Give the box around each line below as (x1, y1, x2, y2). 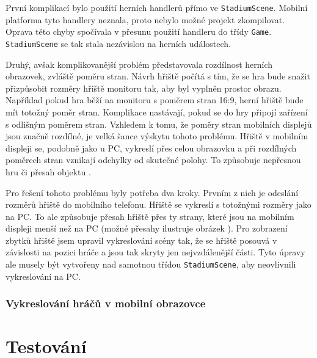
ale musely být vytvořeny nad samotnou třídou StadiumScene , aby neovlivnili (5, 258, 296, 271)
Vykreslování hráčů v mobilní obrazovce (5, 296, 206, 311)
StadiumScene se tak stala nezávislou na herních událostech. (5, 37, 231, 49)
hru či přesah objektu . (5, 165, 91, 178)
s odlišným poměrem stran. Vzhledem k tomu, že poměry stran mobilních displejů (5, 117, 312, 130)
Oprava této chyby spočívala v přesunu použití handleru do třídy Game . (5, 25, 272, 38)
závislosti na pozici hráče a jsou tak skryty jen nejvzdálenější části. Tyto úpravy (5, 246, 305, 258)
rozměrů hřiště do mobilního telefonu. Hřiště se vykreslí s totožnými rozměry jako (5, 198, 312, 211)
